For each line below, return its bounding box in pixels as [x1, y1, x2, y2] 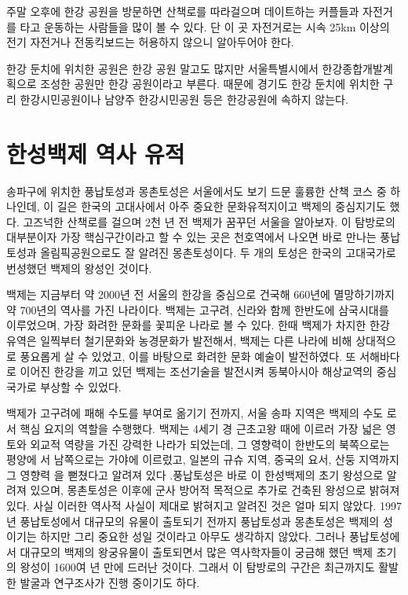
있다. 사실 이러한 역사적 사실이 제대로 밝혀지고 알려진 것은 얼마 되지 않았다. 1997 [6, 497, 402, 513]
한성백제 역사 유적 [6, 137, 185, 169]
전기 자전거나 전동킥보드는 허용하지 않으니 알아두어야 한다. [6, 34, 294, 50]
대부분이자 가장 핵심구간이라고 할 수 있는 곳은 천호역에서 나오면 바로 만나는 [6, 229, 377, 245]
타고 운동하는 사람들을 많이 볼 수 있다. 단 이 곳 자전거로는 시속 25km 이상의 [20, 18, 390, 35]
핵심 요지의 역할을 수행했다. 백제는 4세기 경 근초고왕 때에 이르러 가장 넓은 [20, 421, 382, 436]
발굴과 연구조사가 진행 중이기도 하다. [20, 574, 200, 590]
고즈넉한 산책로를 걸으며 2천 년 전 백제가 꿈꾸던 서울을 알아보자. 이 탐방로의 [23, 213, 395, 230]
